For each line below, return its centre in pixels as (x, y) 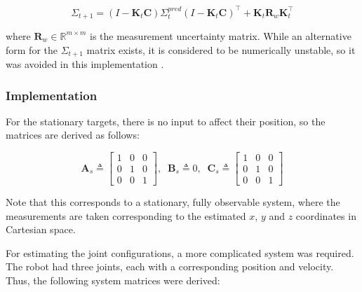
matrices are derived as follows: (73, 135)
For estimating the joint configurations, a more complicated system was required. (180, 252)
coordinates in (326, 215)
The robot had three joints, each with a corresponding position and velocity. (170, 266)
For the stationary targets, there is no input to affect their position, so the (166, 121)
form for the (32, 49)
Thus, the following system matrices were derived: (113, 280)
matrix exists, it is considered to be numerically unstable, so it (221, 49)
